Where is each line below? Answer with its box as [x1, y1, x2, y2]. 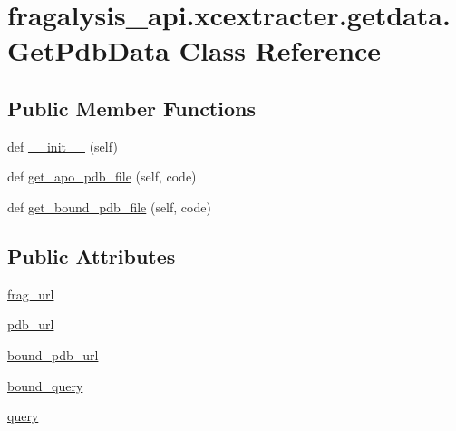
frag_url [7, 284, 54, 303]
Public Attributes [7, 241, 176, 269]
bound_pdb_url [7, 345, 99, 364]
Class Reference [179, 32, 382, 69]
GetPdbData [7, 32, 170, 69]
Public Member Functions [7, 93, 256, 122]
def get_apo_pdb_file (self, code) [7, 167, 197, 186]
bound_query [7, 376, 83, 395]
